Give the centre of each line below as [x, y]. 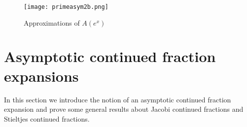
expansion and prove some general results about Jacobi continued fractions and [124, 109]
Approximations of [52, 22]
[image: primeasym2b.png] [66, 7]
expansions [41, 76]
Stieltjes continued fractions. [47, 118]
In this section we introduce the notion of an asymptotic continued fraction [118, 99]
